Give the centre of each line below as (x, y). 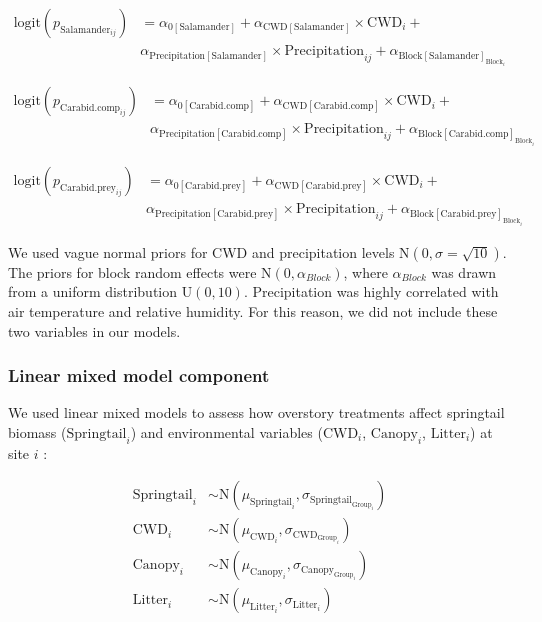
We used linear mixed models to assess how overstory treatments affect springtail (256, 412)
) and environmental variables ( (226, 431)
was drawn (464, 271)
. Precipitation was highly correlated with (371, 291)
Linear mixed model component (139, 375)
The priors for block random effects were (132, 271)
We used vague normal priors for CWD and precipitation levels (201, 251)
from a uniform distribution (93, 291)
